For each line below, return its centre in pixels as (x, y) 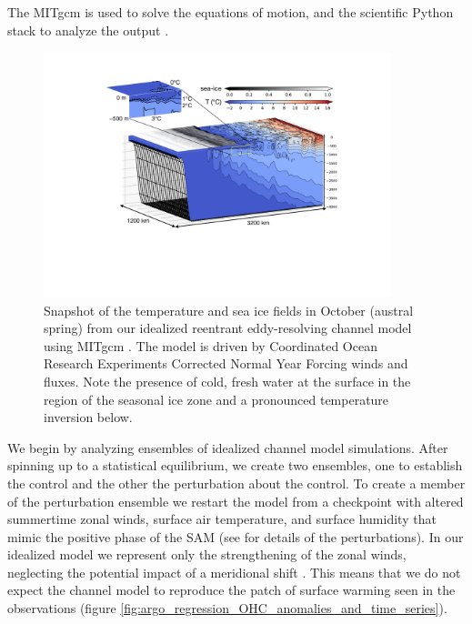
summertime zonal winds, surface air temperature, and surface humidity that (222, 519)
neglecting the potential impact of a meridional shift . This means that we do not (234, 572)
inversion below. (88, 417)
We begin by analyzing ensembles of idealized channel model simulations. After (228, 447)
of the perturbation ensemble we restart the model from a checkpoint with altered (236, 501)
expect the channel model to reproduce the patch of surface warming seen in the (231, 590)
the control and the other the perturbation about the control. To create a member (236, 483)
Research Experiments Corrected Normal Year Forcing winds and (226, 363)
